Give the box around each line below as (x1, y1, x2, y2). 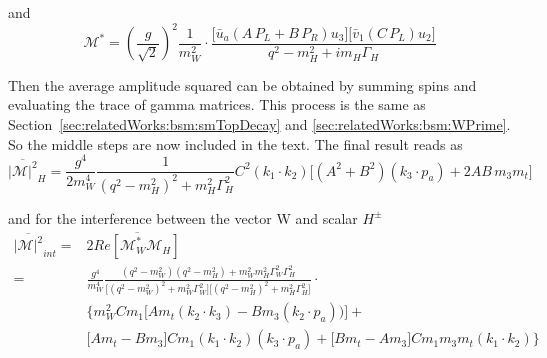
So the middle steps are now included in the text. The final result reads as (8, 133, 463, 154)
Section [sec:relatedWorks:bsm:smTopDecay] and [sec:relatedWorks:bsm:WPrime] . (8, 113, 511, 134)
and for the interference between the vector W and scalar (8, 207, 358, 228)
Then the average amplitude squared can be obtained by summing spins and (8, 74, 477, 95)
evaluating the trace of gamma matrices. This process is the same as (8, 94, 426, 115)
